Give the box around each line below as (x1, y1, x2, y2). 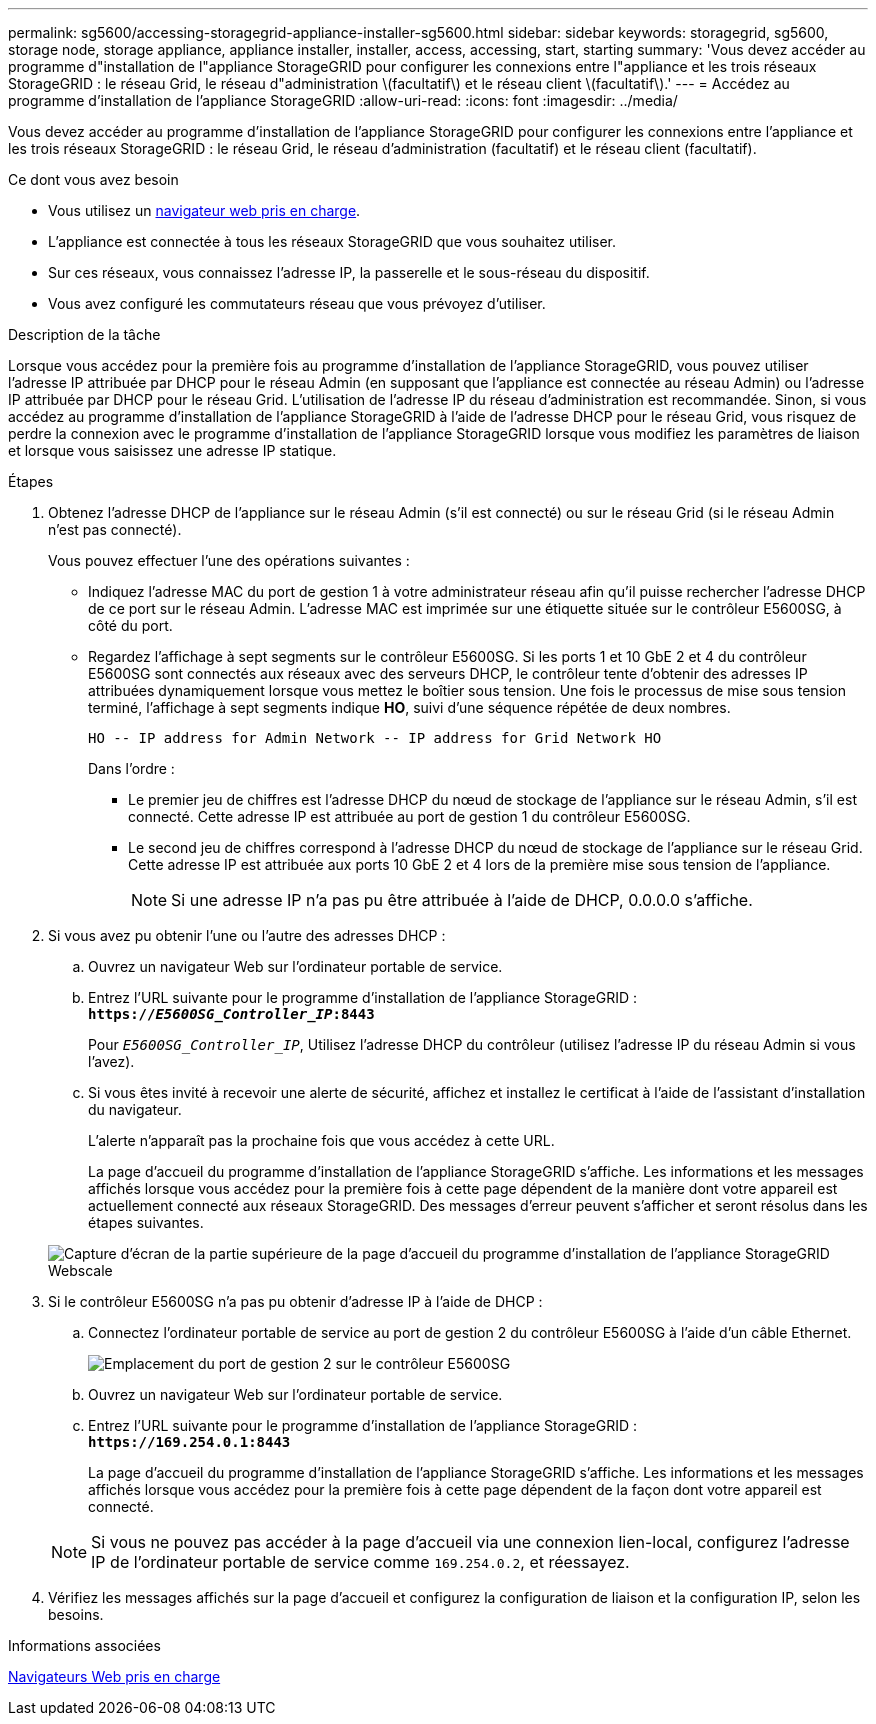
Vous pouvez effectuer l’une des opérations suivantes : (48, 552, 410, 569)
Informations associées (8, 1637, 161, 1654)
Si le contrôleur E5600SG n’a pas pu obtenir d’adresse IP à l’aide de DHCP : (48, 1293, 543, 1310)
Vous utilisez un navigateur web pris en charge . (48, 202, 361, 219)
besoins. (48, 1606, 104, 1623)
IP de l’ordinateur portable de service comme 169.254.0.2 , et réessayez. (91, 1552, 630, 1572)
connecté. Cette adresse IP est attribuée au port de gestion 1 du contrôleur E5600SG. (128, 808, 691, 825)
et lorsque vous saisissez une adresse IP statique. (8, 442, 337, 459)
